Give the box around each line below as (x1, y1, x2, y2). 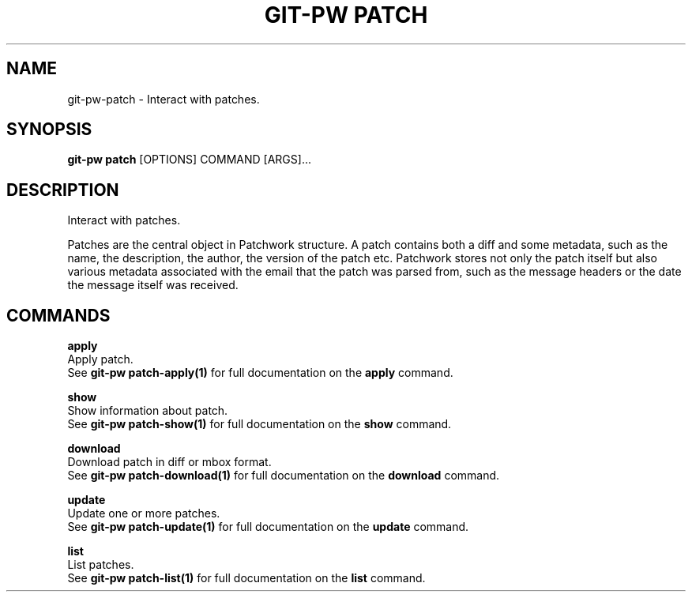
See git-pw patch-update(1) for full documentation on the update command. (67, 520, 469, 534)
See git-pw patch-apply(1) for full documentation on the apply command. (67, 366, 453, 380)
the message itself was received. (67, 278, 239, 292)
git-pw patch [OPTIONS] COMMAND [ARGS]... (67, 152, 312, 167)
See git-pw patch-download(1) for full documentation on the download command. (67, 468, 500, 483)
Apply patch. (67, 352, 134, 367)
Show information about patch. (67, 404, 228, 418)
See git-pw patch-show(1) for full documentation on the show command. (67, 417, 452, 431)
